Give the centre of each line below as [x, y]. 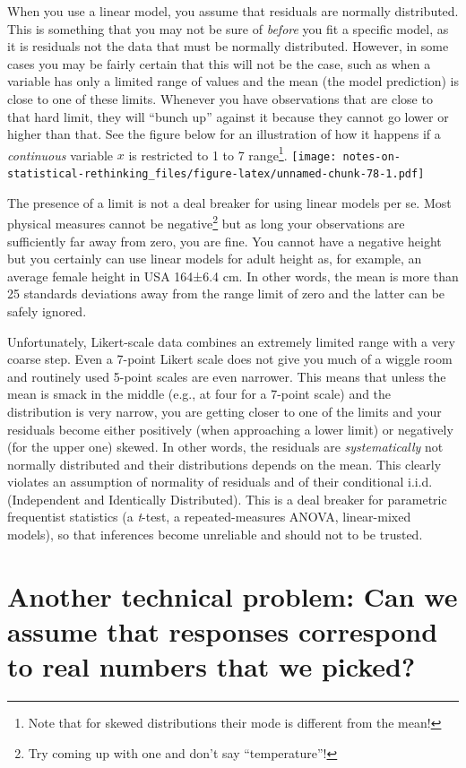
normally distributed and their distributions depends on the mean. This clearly [224, 464]
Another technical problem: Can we [233, 595]
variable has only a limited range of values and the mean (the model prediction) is [233, 81]
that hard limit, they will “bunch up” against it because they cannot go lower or [228, 116]
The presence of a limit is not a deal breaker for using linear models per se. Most [229, 202]
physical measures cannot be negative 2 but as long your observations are [206, 222]
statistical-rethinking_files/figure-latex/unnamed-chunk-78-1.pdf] [216, 174]
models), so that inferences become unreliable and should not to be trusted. [215, 535]
